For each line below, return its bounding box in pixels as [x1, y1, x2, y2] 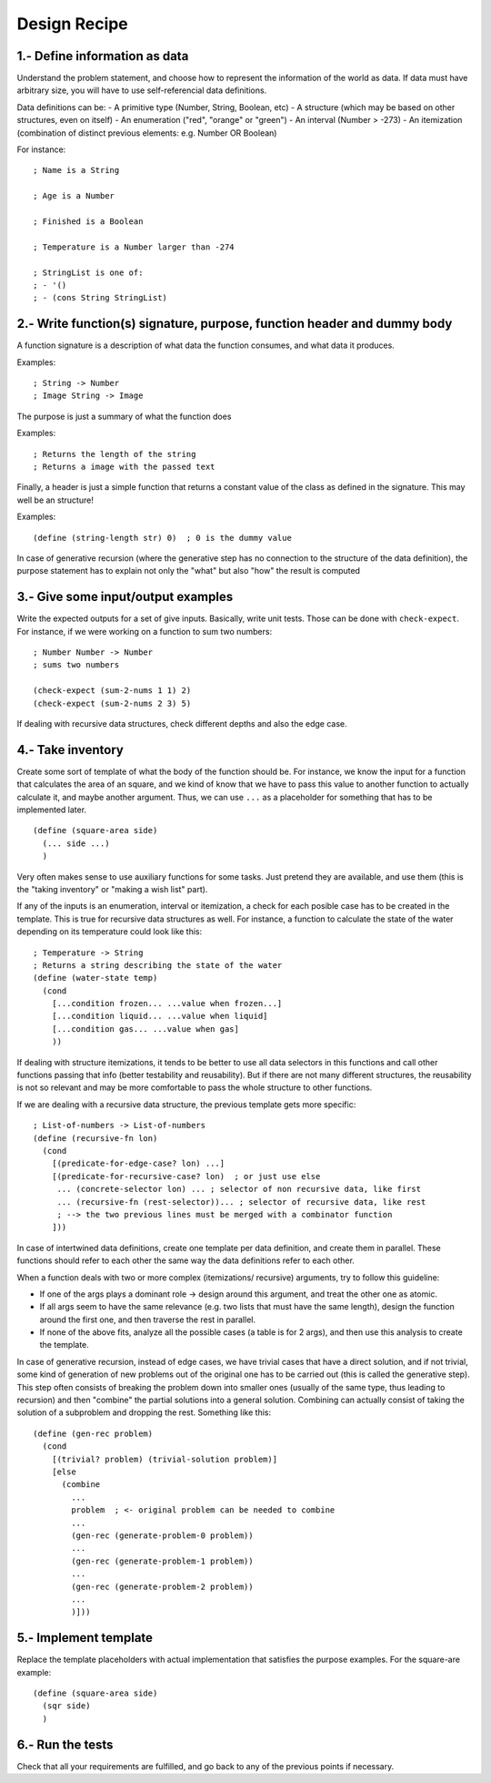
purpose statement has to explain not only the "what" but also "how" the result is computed [16, 565, 361, 576]
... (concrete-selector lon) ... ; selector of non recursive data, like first [56, 1184, 422, 1195]
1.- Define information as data [16, 48, 189, 64]
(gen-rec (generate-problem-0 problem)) [71, 1530, 254, 1541]
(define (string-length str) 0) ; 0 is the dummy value [33, 533, 293, 543]
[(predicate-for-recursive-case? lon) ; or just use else [51, 1171, 321, 1181]
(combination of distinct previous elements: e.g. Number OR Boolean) [16, 127, 277, 138]
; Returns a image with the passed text [33, 461, 215, 472]
